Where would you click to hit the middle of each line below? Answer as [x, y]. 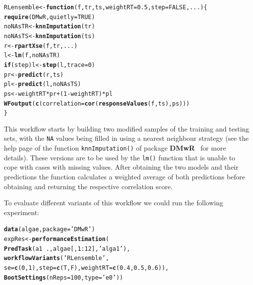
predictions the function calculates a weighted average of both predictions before [125, 177]
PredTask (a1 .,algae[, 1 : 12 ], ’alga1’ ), [67, 249]
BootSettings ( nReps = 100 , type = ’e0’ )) [64, 277]
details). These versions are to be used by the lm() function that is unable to [120, 157]
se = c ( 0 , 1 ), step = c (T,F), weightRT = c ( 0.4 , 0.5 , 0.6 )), [86, 268]
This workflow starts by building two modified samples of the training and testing [127, 128]
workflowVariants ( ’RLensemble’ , [57, 258]
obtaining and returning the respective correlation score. [88, 186]
